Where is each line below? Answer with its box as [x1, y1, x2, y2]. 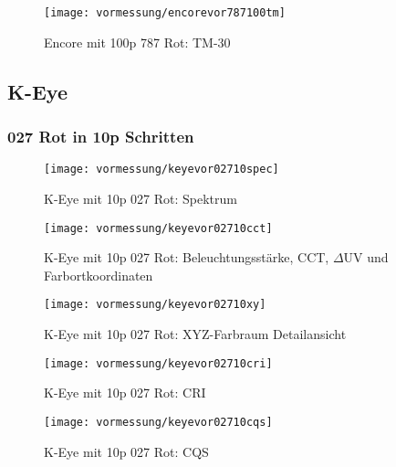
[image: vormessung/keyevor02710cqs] [44, 415, 273, 429]
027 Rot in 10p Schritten [7, 124, 194, 147]
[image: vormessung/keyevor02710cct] [44, 221, 273, 235]
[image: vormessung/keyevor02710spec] [44, 163, 279, 176]
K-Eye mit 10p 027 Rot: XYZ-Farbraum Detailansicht [44, 324, 347, 343]
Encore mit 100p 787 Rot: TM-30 [44, 32, 231, 51]
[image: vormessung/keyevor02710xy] [44, 298, 266, 312]
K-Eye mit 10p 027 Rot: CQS [44, 441, 209, 461]
